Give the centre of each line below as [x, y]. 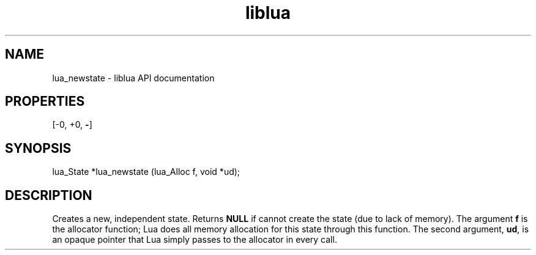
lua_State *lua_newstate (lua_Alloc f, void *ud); [146, 172]
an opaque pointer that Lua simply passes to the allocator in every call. [195, 240]
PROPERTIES [45, 102]
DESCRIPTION [49, 195]
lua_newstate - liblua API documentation [133, 78]
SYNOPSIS [38, 148]
